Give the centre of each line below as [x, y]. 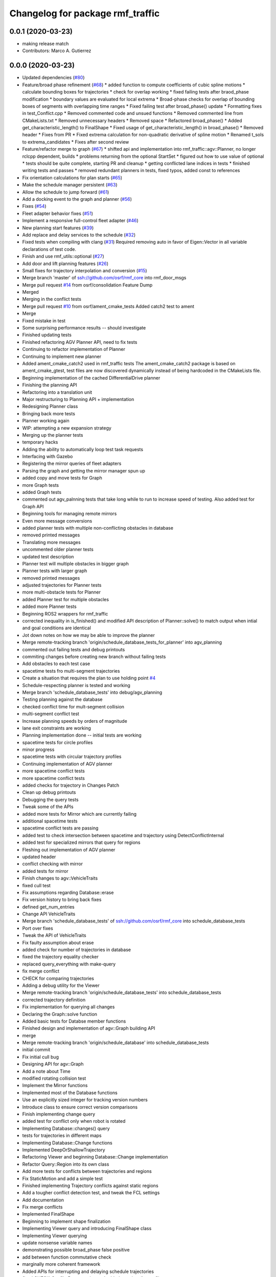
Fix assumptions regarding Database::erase [68, 892]
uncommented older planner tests [58, 550]
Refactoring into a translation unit [57, 392]
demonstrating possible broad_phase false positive [76, 1250]
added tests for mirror [45, 871]
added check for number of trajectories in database [77, 950]
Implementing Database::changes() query [66, 1128]
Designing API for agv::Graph [53, 1064]
